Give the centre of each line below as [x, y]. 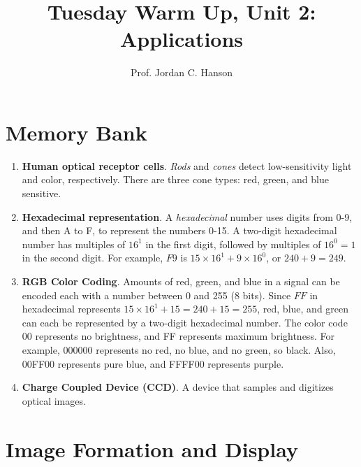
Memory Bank [76, 132]
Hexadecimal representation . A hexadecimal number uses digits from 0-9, [187, 216]
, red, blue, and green [303, 309]
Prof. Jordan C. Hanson [182, 72]
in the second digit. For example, [93, 258]
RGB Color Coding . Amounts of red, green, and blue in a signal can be [181, 281]
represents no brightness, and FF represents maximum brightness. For [185, 336]
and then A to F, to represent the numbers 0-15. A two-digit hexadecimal [179, 230]
